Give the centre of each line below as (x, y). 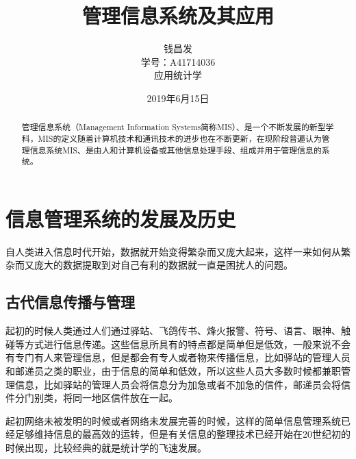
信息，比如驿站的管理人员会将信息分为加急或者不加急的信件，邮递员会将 (178, 384)
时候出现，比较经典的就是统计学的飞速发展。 (106, 447)
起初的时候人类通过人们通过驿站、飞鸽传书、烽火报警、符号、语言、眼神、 (173, 331)
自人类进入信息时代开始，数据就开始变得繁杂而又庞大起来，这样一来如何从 (173, 251)
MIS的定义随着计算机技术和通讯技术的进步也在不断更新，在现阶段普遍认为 (180, 138)
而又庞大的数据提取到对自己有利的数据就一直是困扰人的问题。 (154, 265)
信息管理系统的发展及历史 (121, 218)
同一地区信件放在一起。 (125, 398)
